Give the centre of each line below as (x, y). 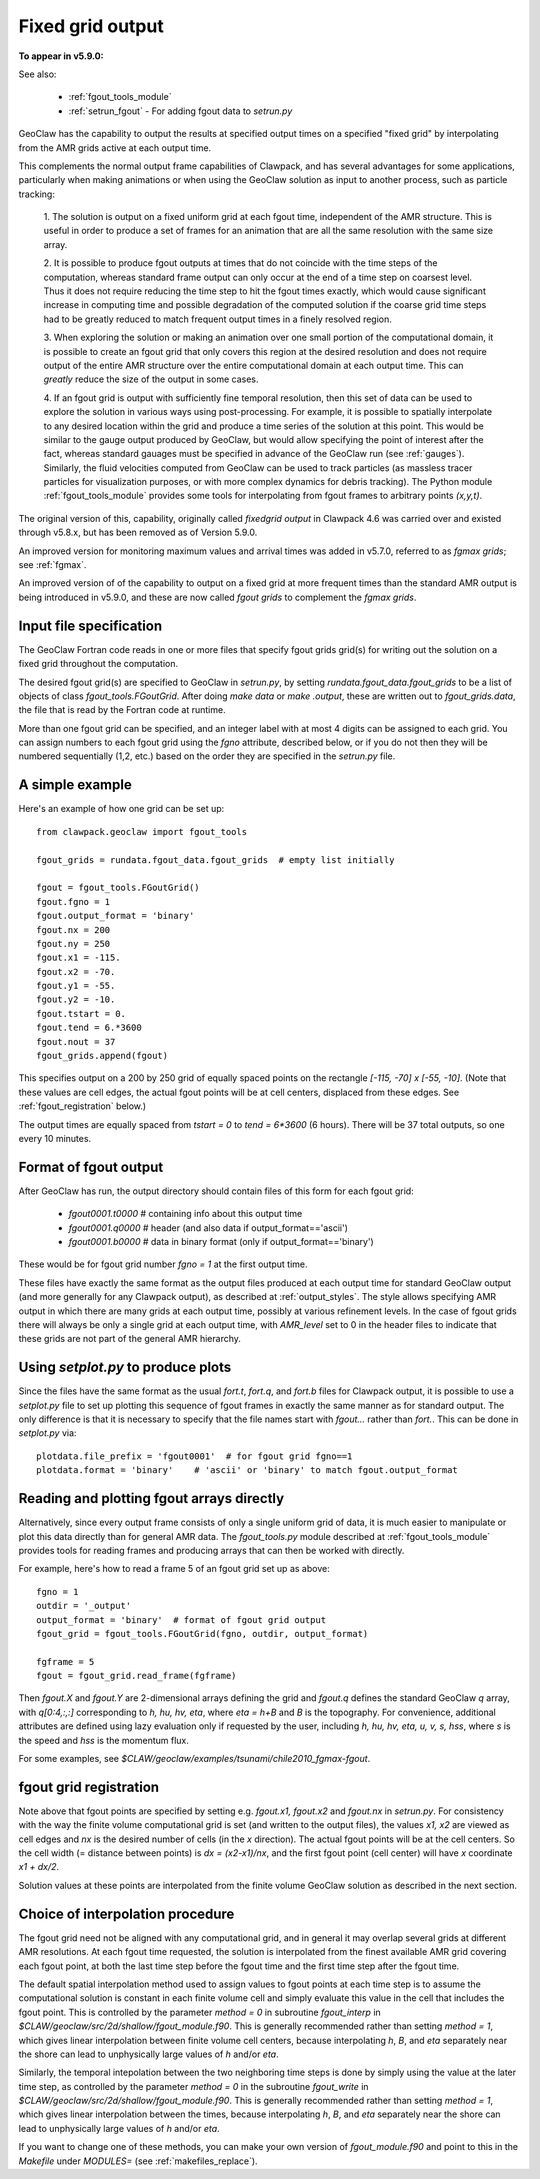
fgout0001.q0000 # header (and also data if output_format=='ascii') (208, 1227)
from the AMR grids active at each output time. (115, 147)
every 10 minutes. (55, 1138)
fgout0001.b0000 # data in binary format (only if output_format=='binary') (221, 1242)
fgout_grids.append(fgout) (102, 1056)
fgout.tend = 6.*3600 (89, 1028)
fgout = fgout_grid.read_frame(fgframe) (136, 1676)
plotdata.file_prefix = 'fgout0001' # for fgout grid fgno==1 (194, 1456)
